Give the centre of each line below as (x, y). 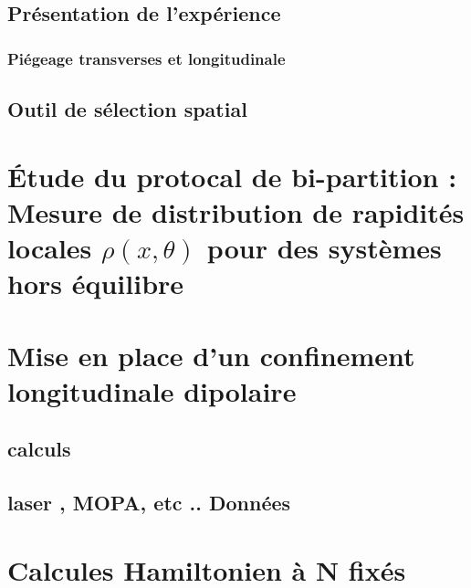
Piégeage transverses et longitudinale (147, 58)
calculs (39, 449)
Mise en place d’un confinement (211, 355)
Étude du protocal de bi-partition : (232, 176)
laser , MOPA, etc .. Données (149, 503)
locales (50, 247)
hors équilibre (96, 283)
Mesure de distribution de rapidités (236, 211)
